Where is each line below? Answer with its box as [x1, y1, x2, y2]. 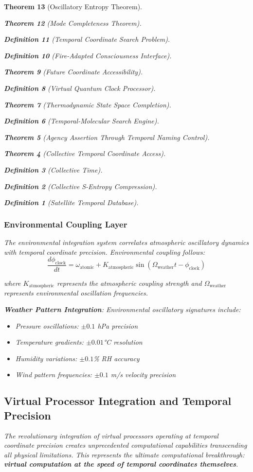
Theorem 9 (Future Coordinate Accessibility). [4, 67, 143, 77]
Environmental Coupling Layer [4, 218, 127, 230]
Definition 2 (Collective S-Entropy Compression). [4, 181, 157, 191]
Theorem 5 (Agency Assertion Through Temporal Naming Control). [4, 132, 210, 142]
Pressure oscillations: [15, 320, 79, 331]
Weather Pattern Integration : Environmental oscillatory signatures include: [4, 304, 241, 314]
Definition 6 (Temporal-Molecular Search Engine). [4, 116, 159, 126]
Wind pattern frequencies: [15, 369, 92, 380]
